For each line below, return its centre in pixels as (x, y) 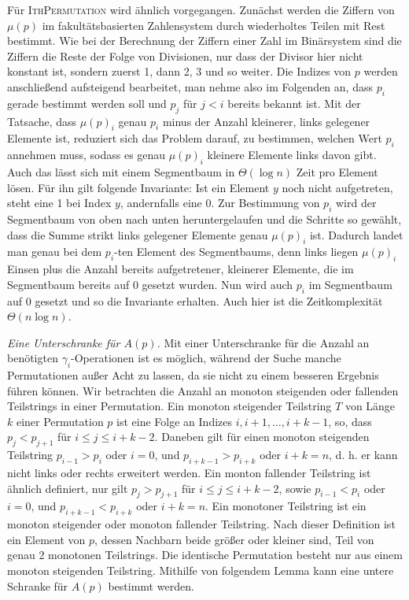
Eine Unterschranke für (64, 342)
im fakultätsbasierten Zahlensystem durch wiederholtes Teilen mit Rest (214, 25)
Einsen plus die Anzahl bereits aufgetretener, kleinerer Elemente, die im (181, 269)
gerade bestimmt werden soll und (87, 103)
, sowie (295, 488)
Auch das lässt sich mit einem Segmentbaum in (121, 171)
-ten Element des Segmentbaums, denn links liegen (236, 252)
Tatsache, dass (42, 121)
